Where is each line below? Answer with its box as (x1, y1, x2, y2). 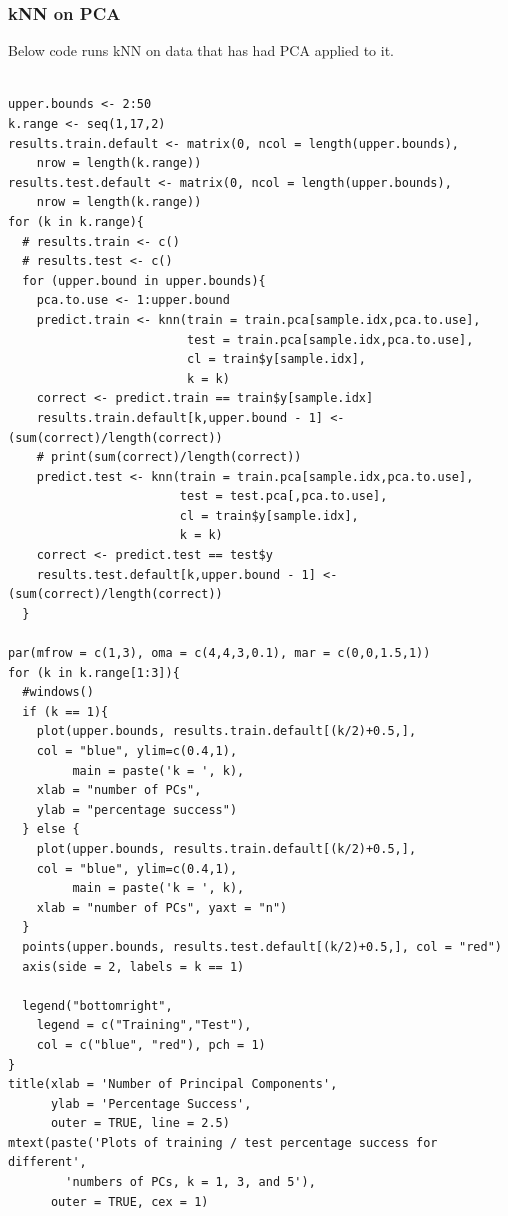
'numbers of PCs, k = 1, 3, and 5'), (65, 1175, 316, 1190)
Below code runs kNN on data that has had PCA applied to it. (8, 40, 394, 61)
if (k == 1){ (22, 704, 109, 719)
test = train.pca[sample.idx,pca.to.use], (186, 332, 474, 347)
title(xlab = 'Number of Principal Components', (8, 1077, 338, 1092)
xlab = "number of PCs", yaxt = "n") (36, 900, 288, 915)
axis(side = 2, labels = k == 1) (22, 959, 245, 974)
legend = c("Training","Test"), (36, 1018, 252, 1033)
